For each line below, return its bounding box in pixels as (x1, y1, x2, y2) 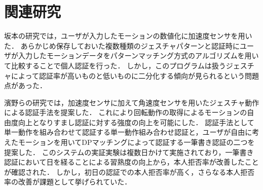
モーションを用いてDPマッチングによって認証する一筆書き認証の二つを (18, 137, 255, 147)
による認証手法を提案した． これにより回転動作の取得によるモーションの (4, 107, 247, 118)
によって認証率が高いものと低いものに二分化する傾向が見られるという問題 (11, 70, 259, 81)
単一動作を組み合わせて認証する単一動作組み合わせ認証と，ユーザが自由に (4, 127, 252, 137)
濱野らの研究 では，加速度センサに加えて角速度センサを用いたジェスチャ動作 (4, 97, 259, 107)
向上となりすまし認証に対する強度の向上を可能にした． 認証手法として (18, 117, 254, 127)
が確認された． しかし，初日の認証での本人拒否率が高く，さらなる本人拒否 (4, 166, 255, 177)
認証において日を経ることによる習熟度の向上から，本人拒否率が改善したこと (4, 157, 259, 167)
